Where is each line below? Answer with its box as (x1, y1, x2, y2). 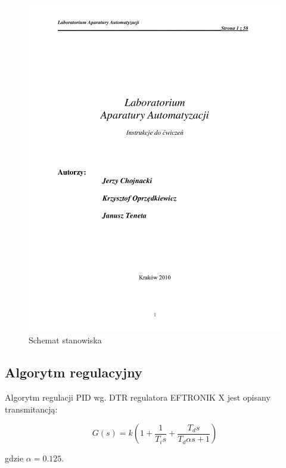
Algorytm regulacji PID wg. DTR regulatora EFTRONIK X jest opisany (5, 391, 271, 404)
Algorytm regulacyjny (5, 363, 142, 382)
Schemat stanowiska (29, 334, 102, 346)
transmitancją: (5, 402, 58, 415)
